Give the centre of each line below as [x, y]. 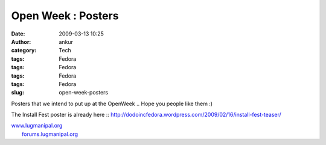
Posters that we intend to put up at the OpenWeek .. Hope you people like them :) [112, 103]
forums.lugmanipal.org [50, 134]
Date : [18, 34]
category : [24, 51]
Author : [21, 42]
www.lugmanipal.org [37, 126]
